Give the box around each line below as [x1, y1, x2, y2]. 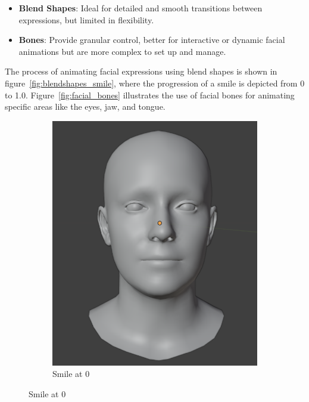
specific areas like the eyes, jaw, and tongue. [5, 100, 166, 113]
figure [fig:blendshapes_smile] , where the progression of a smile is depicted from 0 [5, 76, 305, 89]
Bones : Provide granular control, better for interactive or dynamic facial [18, 33, 285, 46]
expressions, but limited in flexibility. [18, 13, 154, 26]
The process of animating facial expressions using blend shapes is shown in [5, 65, 277, 78]
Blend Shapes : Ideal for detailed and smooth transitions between [18, 2, 263, 14]
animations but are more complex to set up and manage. [18, 45, 226, 57]
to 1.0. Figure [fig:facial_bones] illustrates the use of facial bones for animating [5, 88, 295, 101]
